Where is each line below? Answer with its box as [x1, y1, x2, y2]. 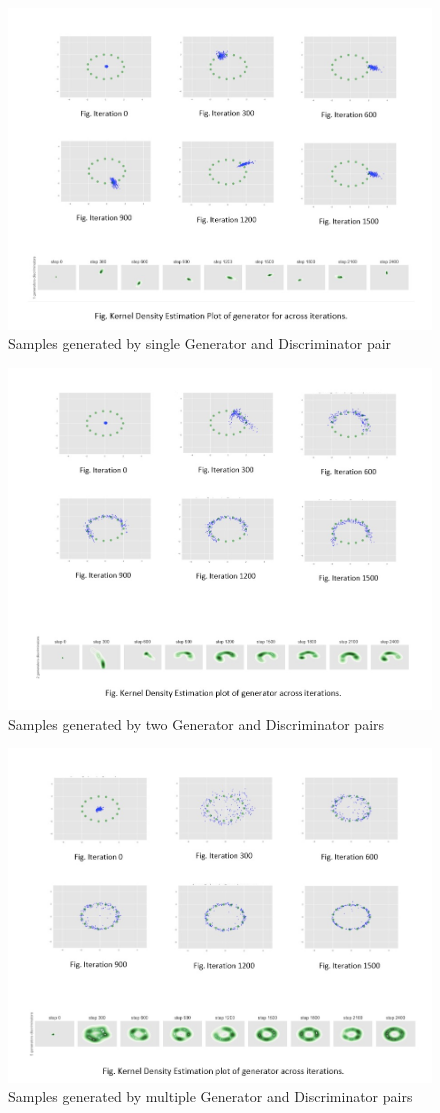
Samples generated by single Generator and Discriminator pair [8, 333, 392, 354]
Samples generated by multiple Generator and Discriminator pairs [8, 1086, 413, 1107]
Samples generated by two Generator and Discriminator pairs [8, 713, 385, 734]
